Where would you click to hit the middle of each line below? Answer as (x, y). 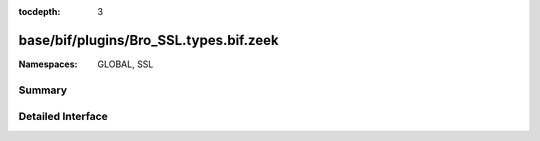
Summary (43, 90)
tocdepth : (39, 11)
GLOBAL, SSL (125, 64)
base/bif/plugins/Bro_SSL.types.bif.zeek (148, 40)
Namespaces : (48, 64)
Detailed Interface (63, 117)
